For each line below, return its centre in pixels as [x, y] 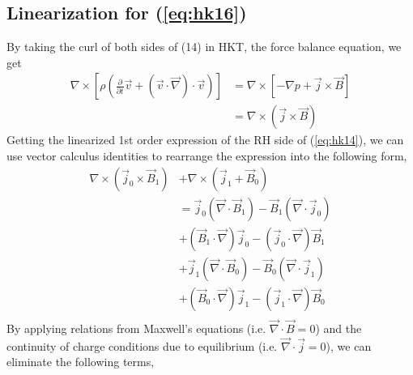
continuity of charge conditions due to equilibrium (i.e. [142, 345]
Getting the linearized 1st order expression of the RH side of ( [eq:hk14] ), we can [205, 140]
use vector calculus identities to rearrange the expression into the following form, [207, 156]
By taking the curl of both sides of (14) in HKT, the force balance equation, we [204, 47]
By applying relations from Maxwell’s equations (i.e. [136, 328]
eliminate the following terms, [81, 362]
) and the [338, 328]
